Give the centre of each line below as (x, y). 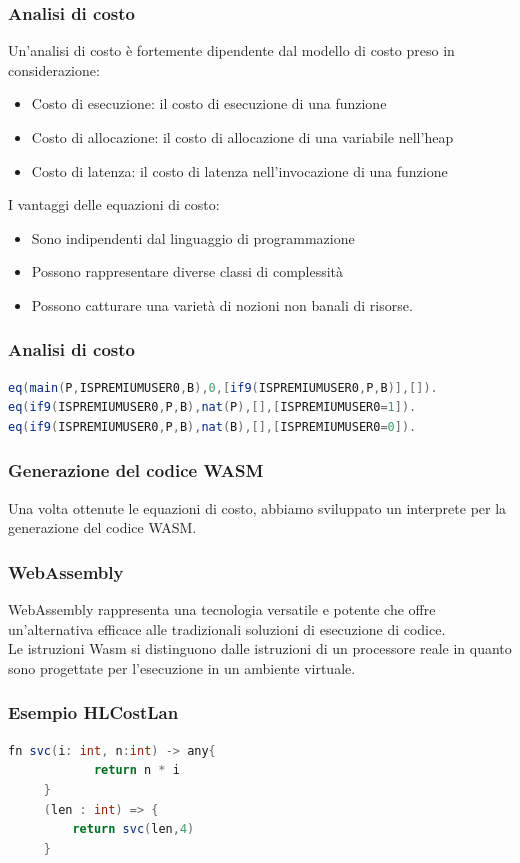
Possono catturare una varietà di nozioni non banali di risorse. (222, 304)
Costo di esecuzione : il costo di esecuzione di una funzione (209, 103)
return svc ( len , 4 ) (133, 829)
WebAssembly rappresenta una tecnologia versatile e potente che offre (222, 609)
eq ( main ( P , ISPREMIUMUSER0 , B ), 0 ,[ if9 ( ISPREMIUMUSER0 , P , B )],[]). (223, 387)
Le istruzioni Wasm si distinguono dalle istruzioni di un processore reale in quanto (260, 648)
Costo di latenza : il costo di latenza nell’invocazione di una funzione (239, 170)
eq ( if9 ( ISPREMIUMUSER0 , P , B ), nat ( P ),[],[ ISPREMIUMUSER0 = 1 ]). (212, 407)
